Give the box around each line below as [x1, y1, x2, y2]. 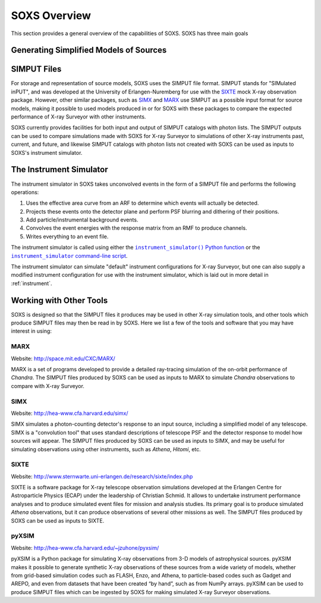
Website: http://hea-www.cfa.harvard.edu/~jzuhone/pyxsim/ [11, 544, 159, 551]
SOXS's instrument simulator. [11, 149, 83, 156]
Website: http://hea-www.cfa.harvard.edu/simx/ [11, 410, 128, 417]
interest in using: [11, 327, 52, 335]
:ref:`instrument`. [11, 280, 52, 287]
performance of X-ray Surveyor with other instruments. [11, 113, 146, 120]
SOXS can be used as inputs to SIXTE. [11, 517, 105, 524]
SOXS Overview [11, 9, 92, 22]
